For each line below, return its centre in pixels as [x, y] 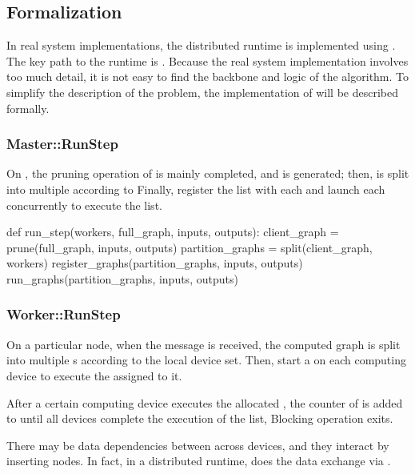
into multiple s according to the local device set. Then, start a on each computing [206, 360]
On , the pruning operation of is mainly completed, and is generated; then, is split [208, 173]
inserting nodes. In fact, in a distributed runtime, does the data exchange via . [199, 461]
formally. [28, 108]
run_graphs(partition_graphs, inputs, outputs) [122, 278]
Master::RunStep [62, 144]
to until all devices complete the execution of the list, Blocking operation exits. [200, 418]
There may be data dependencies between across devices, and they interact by [198, 445]
